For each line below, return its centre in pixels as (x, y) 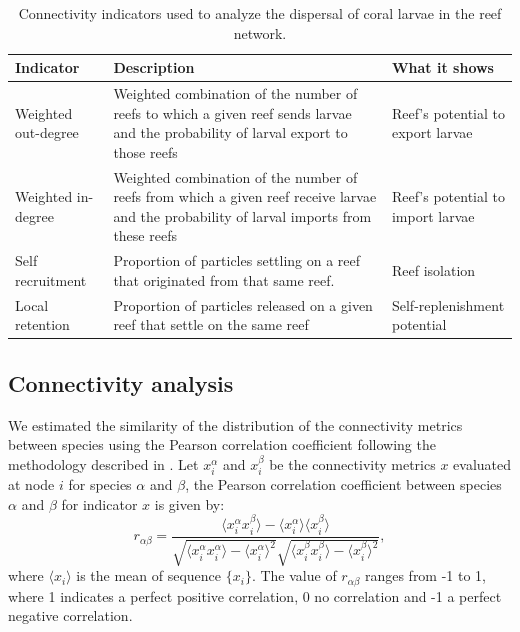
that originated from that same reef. (224, 279)
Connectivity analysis (121, 382)
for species (100, 484)
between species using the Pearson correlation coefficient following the (222, 444)
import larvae (433, 215)
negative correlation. (70, 615)
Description (154, 67)
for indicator (99, 503)
